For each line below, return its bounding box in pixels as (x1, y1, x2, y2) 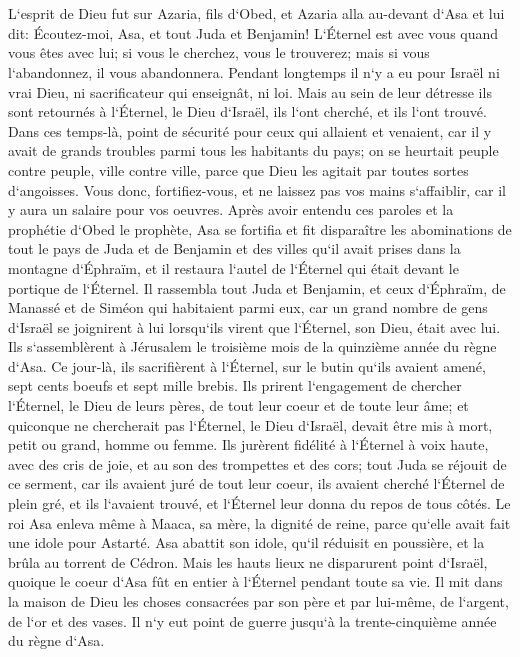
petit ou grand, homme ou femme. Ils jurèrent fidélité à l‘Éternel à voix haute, (8, 434, 489, 455)
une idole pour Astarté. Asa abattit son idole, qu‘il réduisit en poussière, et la (8, 532, 485, 553)
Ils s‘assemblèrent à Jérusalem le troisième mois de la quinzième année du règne (8, 336, 497, 357)
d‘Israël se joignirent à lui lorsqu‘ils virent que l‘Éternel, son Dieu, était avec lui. (8, 316, 501, 337)
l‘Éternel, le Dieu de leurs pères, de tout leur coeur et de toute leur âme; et (8, 395, 469, 416)
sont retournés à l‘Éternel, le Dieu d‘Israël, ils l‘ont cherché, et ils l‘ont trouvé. (8, 101, 487, 122)
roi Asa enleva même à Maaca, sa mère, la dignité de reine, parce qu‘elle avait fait (8, 512, 511, 533)
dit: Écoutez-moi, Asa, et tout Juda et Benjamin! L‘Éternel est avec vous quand (8, 22, 499, 43)
